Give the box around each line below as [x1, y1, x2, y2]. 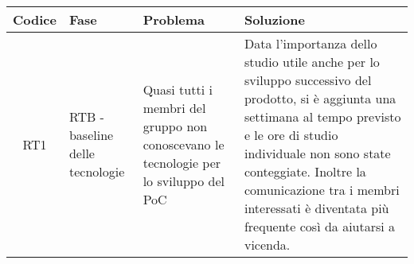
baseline [68, 126, 114, 144]
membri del [143, 98, 206, 117]
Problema [143, 10, 205, 29]
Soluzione [244, 10, 305, 29]
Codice [13, 10, 57, 29]
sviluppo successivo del [244, 71, 372, 89]
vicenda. [244, 235, 291, 254]
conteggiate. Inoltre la [244, 162, 366, 181]
